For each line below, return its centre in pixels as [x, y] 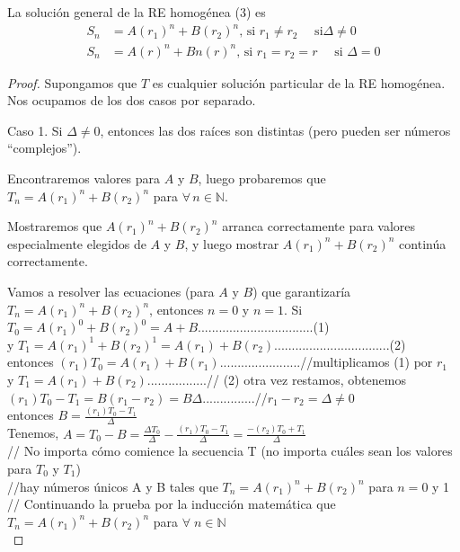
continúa [423, 243]
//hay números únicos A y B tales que [113, 486]
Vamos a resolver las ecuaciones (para [111, 291]
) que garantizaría [302, 291]
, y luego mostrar [232, 243]
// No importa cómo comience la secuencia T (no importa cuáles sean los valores [230, 451]
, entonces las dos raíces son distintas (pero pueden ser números [275, 130]
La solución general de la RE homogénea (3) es [137, 12]
